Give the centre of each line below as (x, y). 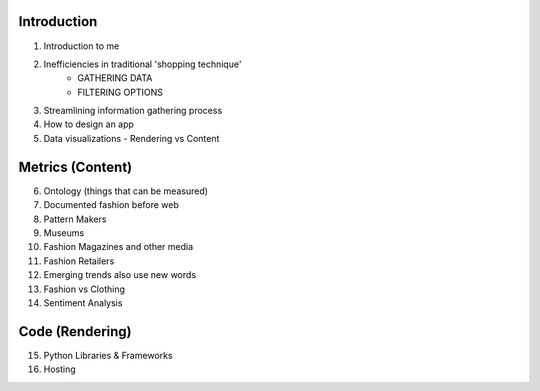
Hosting (60, 369)
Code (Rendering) (75, 331)
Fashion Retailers (79, 261)
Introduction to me (81, 46)
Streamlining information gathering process (133, 111)
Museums (64, 232)
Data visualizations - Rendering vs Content (131, 138)
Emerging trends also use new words (120, 275)
